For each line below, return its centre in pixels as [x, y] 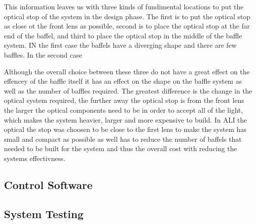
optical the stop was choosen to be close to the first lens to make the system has [125, 129]
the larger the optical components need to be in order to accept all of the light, [124, 110]
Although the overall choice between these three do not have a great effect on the [127, 71]
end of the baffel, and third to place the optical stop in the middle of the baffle [123, 35]
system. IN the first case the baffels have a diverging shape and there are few [120, 45]
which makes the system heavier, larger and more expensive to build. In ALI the [126, 119]
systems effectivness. [35, 158]
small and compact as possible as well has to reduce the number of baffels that [123, 139]
